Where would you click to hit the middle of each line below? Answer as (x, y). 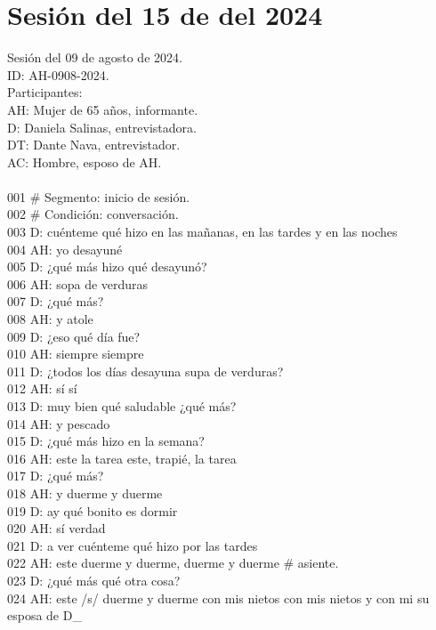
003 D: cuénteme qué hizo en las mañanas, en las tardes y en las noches (202, 232)
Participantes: (45, 92)
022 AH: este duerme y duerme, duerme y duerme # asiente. (173, 563)
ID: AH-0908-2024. (58, 74)
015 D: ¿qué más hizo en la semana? (106, 441)
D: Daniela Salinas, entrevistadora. (102, 127)
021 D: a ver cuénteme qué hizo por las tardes (133, 545)
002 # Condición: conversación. (93, 214)
